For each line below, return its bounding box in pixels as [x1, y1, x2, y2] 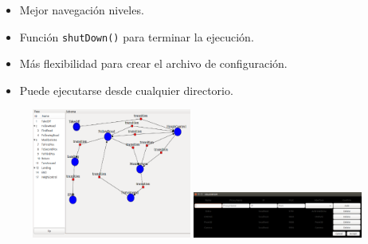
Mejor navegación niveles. [19, 2, 144, 18]
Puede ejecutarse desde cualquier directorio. [19, 81, 233, 98]
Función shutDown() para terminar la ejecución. [19, 28, 254, 45]
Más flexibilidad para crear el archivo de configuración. [19, 55, 288, 72]
